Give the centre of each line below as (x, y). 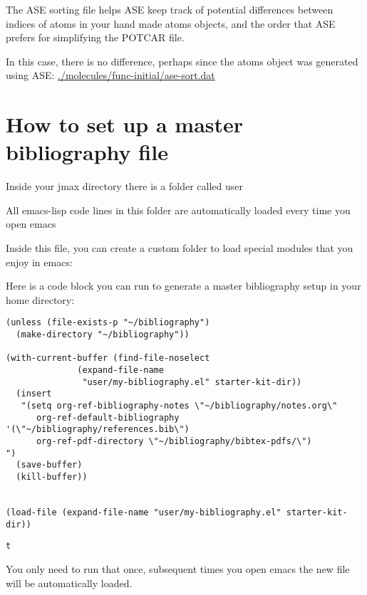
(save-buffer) (49, 465)
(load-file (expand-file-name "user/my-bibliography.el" (144, 512)
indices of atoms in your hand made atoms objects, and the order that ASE (171, 23)
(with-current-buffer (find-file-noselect (108, 358)
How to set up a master (125, 124)
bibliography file (87, 152)
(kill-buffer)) (52, 476)
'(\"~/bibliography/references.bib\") (98, 430)
